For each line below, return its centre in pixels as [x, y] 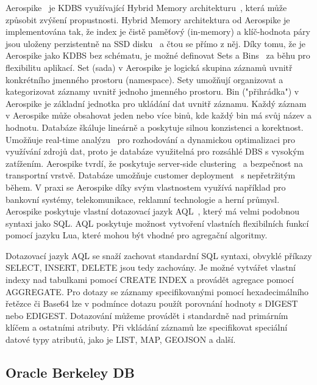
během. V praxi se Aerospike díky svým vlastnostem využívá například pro [146, 187]
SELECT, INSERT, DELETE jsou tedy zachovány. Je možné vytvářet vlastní [151, 267]
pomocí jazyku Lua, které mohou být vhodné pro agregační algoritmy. [137, 235]
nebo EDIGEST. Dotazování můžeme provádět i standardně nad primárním [147, 315]
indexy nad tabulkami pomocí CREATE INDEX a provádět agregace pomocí [150, 280]
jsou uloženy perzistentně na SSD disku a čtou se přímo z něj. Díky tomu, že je [155, 43]
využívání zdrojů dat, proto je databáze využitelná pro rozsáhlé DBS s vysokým [155, 151]
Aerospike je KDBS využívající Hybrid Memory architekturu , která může [146, 7]
